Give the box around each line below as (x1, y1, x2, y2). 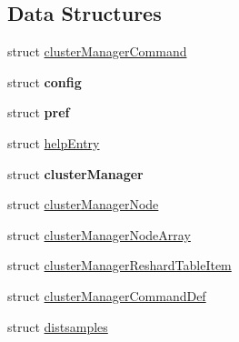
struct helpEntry (7, 133, 100, 152)
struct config (7, 72, 82, 91)
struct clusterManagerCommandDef (7, 286, 206, 305)
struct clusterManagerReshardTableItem (7, 256, 232, 275)
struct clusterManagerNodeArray (7, 225, 191, 244)
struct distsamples (7, 317, 108, 336)
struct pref (7, 103, 70, 122)
